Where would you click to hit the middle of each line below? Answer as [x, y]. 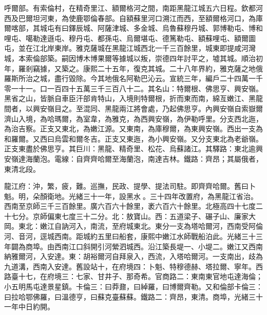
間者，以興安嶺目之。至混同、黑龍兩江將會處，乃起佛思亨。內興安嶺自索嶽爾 [133, 108]
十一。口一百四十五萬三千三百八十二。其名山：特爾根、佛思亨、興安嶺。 [140, 88]
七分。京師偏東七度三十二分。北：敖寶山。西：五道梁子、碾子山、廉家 [130, 216]
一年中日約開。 [29, 307]
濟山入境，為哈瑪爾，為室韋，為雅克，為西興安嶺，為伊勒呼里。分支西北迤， [133, 118]
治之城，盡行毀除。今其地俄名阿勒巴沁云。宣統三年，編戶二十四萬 [137, 78]
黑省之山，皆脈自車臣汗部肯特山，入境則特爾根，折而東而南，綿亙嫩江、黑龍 [133, 98]
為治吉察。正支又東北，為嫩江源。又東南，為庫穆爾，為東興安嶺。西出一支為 [133, 129]
